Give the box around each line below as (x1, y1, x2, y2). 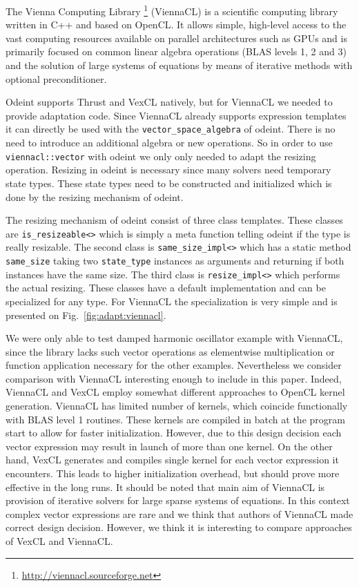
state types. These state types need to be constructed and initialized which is (6, 175, 332, 190)
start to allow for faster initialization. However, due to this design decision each (6, 425, 342, 440)
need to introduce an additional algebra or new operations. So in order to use (6, 135, 333, 150)
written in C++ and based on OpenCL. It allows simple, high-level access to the (6, 17, 347, 32)
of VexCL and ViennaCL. (6, 534, 113, 548)
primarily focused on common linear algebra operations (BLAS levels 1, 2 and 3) (6, 44, 347, 59)
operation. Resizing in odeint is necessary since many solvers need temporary (6, 162, 331, 177)
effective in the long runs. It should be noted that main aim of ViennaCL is (6, 479, 325, 494)
